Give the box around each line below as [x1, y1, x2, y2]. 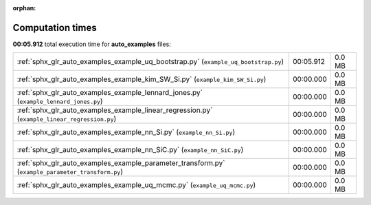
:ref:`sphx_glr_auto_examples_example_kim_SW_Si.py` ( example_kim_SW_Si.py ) [16, 74, 267, 84]
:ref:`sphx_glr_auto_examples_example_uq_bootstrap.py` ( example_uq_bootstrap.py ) [16, 57, 284, 67]
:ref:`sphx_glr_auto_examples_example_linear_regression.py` [16, 105, 213, 115]
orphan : [12, 4, 36, 12]
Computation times [12, 21, 97, 34]
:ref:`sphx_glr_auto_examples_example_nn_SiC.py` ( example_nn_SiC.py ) [16, 145, 244, 155]
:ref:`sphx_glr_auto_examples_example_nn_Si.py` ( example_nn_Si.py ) [16, 127, 236, 137]
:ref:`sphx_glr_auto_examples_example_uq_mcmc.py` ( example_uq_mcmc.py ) [16, 180, 256, 190]
